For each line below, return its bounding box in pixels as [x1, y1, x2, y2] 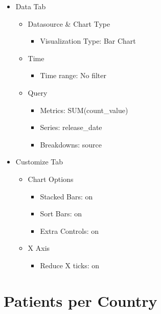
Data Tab [15, 1, 46, 11]
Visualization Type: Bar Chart [40, 35, 136, 46]
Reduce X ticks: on [40, 260, 100, 270]
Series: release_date [40, 122, 102, 133]
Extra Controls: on [40, 225, 99, 236]
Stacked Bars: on [40, 191, 93, 201]
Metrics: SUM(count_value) [40, 104, 128, 115]
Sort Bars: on [40, 208, 82, 219]
